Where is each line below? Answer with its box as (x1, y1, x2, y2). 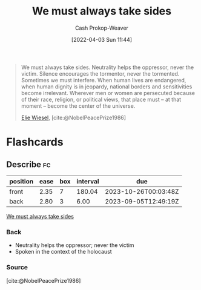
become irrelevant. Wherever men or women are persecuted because (21, 89, 196, 96)
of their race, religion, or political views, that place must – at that (21, 96, 182, 103)
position (9, 177, 34, 185)
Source (6, 263, 28, 272)
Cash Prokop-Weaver (74, 24, 129, 31)
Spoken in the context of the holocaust (15, 248, 112, 255)
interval (76, 177, 99, 185)
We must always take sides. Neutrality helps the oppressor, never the (21, 64, 194, 71)
